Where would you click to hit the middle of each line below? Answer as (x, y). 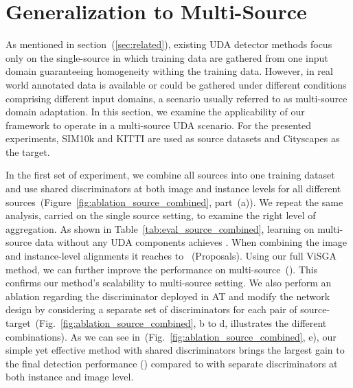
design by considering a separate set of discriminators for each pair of (151, 309)
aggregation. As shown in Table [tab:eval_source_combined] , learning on (160, 228)
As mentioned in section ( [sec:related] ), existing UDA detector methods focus (169, 44)
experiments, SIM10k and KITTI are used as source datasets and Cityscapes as (173, 138)
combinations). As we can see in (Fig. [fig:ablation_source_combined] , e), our (171, 336)
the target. (28, 151)
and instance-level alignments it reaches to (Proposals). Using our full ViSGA (171, 256)
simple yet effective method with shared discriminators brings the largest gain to (175, 350)
